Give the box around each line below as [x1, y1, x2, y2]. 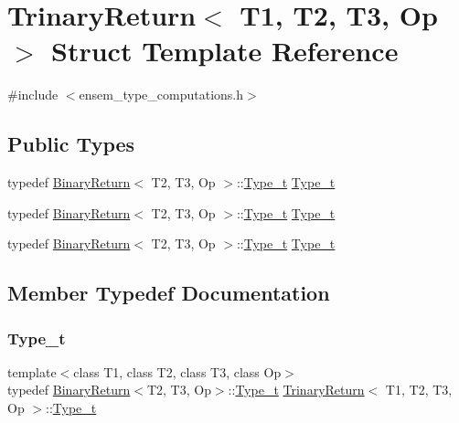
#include [7, 85, 59, 104]
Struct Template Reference [51, 32, 399, 69]
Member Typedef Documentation [7, 279, 330, 307]
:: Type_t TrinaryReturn [228, 380, 365, 399]
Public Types [7, 130, 135, 158]
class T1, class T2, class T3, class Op [73, 362, 282, 381]
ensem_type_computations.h [79, 85, 243, 104]
